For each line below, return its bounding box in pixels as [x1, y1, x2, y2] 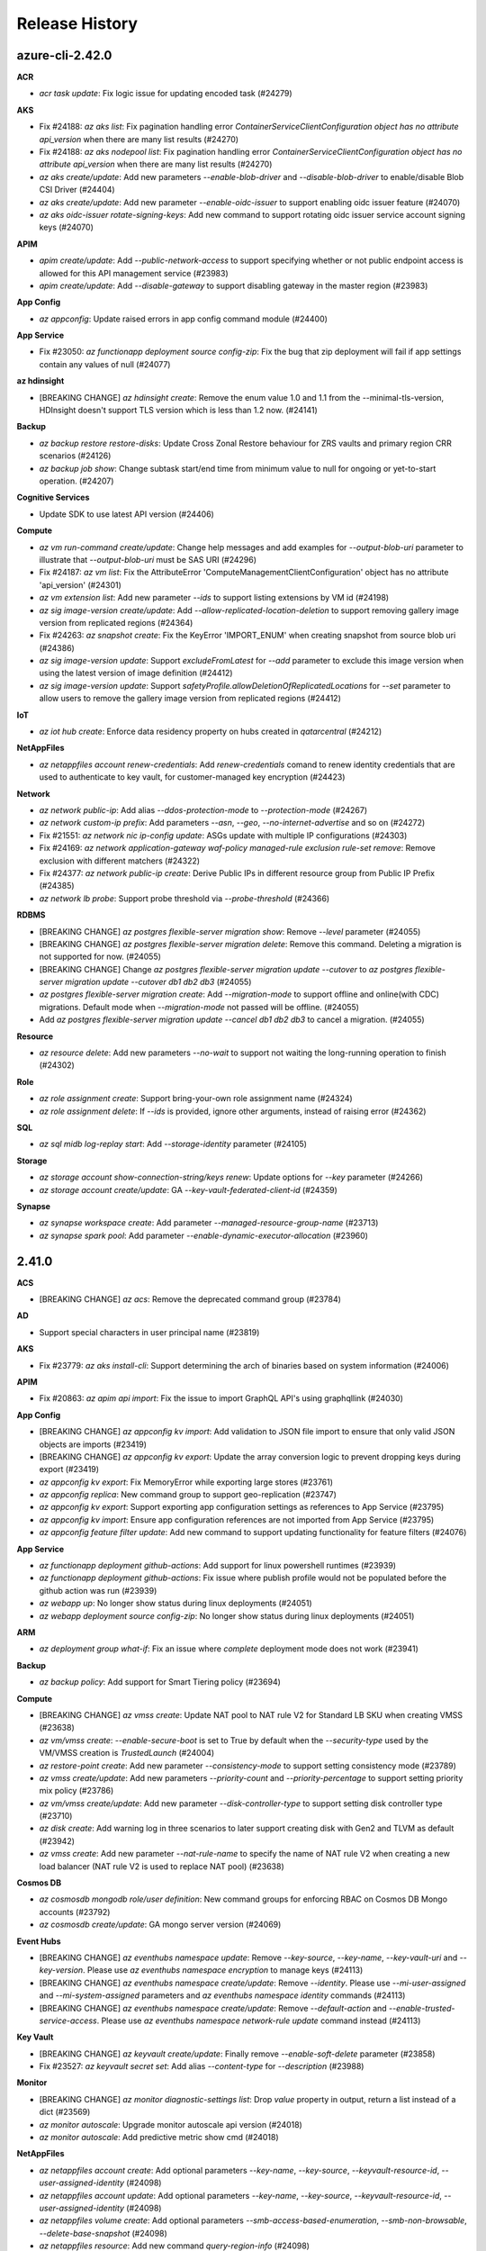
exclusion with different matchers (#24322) [39, 855, 201, 866]
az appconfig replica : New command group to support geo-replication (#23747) [39, 1489, 337, 1500]
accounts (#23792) [39, 1906, 111, 1917]
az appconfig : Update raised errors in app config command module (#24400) [39, 313, 328, 324]
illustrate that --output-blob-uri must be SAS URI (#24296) [39, 554, 256, 565]
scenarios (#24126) [39, 450, 112, 461]
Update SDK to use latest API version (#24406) [39, 509, 215, 520]
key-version [39, 1965, 84, 1975]
